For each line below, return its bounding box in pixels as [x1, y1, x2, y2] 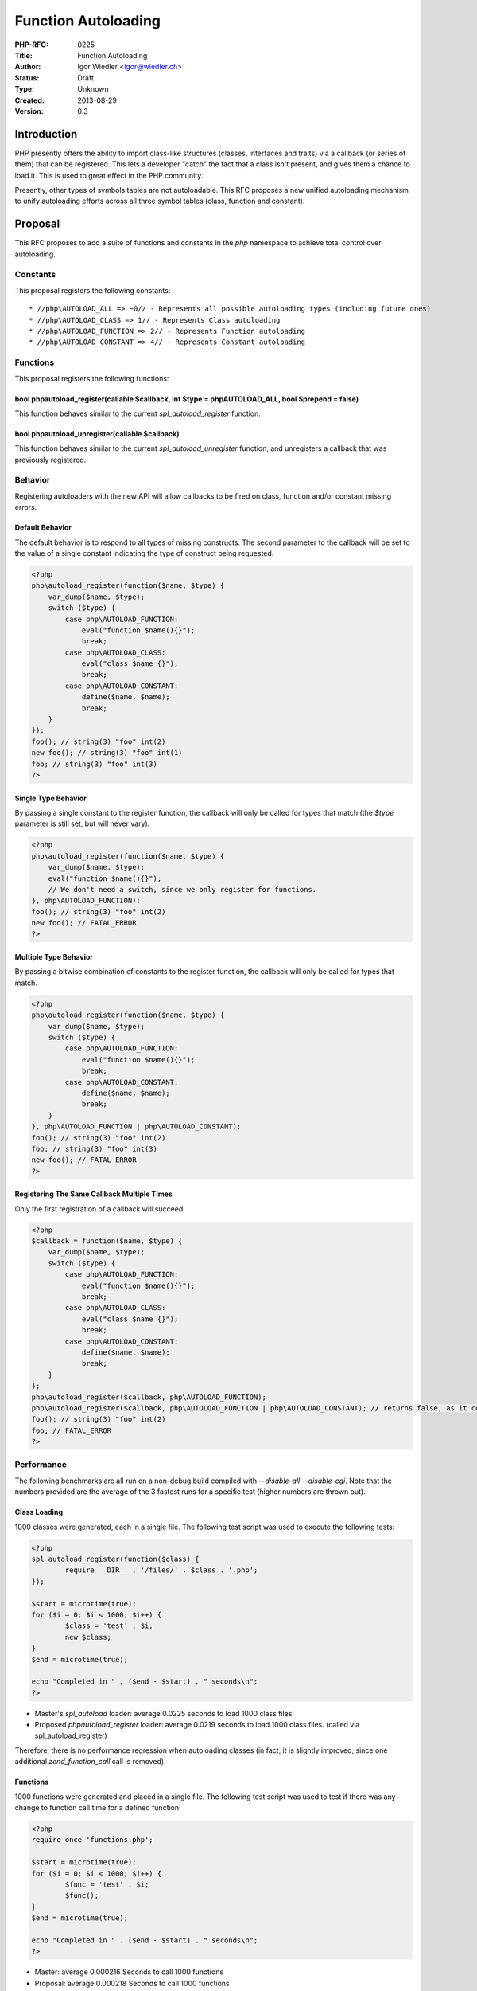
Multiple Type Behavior [14, 952, 94, 962]
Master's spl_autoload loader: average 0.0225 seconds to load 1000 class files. [34, 1708, 294, 1718]
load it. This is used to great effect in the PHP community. [14, 170, 204, 180]
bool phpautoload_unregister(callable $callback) [14, 428, 180, 438]
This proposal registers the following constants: [14, 285, 171, 295]
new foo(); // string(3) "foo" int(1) [31, 749, 183, 757]
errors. [14, 503, 37, 512]
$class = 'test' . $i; [64, 1621, 154, 1630]
